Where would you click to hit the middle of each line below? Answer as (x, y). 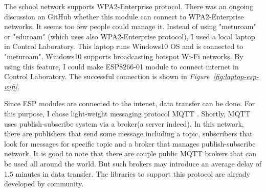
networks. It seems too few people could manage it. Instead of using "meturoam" (130, 26)
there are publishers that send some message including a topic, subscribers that (128, 134)
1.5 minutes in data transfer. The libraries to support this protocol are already (127, 173)
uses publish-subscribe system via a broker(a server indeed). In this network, (124, 123)
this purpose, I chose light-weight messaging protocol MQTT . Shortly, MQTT (127, 113)
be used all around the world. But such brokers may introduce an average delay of (133, 163)
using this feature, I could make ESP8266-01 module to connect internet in (121, 66)
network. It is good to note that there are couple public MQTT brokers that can (130, 153)
